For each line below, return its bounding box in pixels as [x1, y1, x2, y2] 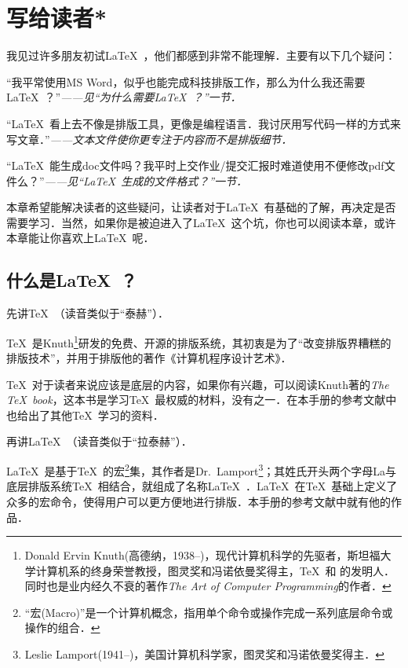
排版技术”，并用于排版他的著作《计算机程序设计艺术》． [6, 350, 292, 366]
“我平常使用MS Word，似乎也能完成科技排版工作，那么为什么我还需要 [6, 73, 366, 90]
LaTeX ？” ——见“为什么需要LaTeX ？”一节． [6, 89, 242, 105]
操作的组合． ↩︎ [24, 619, 100, 636]
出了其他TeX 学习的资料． [27, 406, 164, 423]
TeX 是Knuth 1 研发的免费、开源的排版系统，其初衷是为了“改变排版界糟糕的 [6, 332, 392, 351]
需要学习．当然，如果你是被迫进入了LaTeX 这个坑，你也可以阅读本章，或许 [6, 214, 396, 230]
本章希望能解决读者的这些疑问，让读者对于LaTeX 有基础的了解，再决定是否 [6, 199, 396, 215]
